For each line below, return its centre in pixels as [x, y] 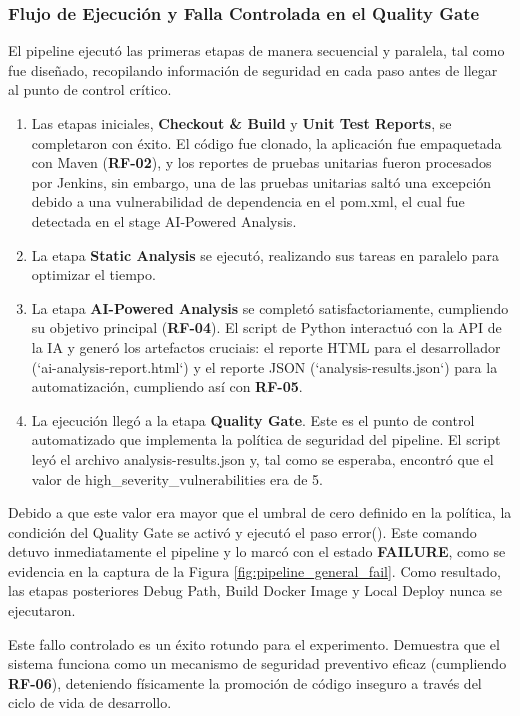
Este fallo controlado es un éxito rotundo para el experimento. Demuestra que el [254, 643]
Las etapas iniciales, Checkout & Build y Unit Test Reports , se [241, 123]
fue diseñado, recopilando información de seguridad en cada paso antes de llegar [253, 69]
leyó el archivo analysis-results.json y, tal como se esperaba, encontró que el [262, 458]
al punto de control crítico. [90, 89]
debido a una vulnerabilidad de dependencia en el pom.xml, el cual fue [248, 201]
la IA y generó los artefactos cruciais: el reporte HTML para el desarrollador [266, 346]
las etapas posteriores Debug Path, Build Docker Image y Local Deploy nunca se [255, 590]
